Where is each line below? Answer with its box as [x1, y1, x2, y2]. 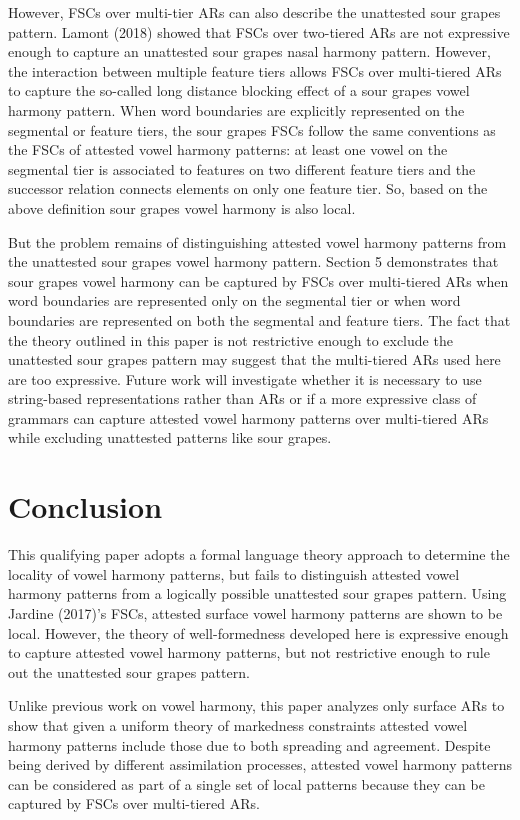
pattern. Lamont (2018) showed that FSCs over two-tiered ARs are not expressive [8, 21, 510, 42]
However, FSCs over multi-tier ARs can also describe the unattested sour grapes [8, 2, 501, 22]
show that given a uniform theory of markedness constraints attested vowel [8, 714, 468, 735]
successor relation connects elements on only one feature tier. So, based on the [8, 178, 488, 199]
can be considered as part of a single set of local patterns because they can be [8, 773, 485, 794]
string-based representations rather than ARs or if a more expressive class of [8, 388, 477, 409]
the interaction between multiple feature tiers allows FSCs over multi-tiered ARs [8, 60, 502, 81]
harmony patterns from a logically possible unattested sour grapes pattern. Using [8, 583, 507, 604]
